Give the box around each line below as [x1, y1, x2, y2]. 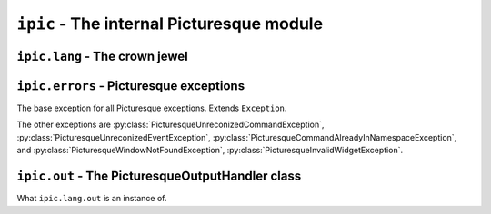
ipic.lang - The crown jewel [16, 48, 188, 63]
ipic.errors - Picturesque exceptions [16, 78, 245, 93]
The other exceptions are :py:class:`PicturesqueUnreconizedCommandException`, [16, 119, 325, 131]
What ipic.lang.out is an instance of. [16, 193, 167, 204]
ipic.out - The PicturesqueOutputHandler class [16, 169, 302, 184]
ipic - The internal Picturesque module [16, 14, 323, 34]
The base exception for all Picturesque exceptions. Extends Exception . [16, 102, 287, 113]
